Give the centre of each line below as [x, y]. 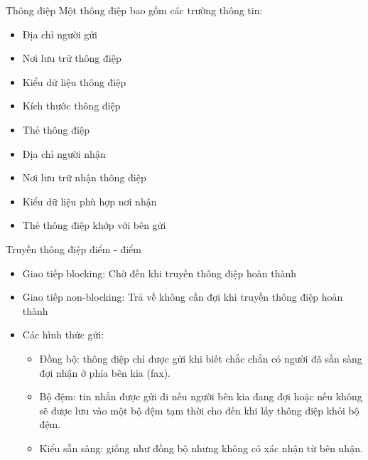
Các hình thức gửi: [63, 335]
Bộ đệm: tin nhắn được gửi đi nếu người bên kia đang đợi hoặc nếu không [201, 396]
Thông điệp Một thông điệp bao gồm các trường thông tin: [134, 10]
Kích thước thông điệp [71, 106]
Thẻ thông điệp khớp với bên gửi [94, 225]
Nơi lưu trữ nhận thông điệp [84, 177]
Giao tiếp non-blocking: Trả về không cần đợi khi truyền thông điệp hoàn [183, 297]
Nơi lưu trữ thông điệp [72, 58]
